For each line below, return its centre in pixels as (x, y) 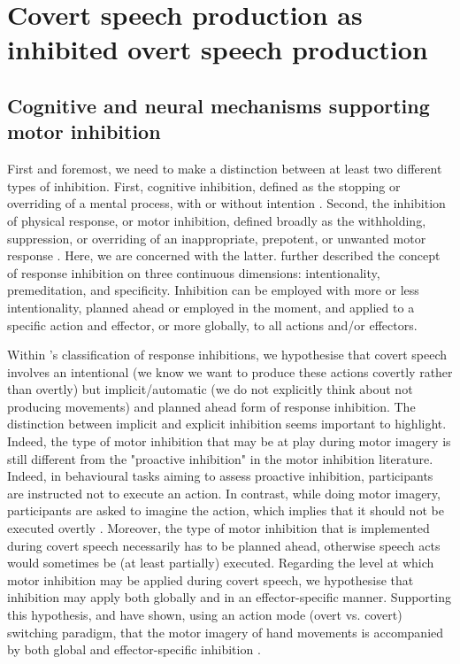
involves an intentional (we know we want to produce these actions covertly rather (230, 371)
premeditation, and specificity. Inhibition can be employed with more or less (213, 290)
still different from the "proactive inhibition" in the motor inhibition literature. (220, 458)
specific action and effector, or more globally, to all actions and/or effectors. (212, 324)
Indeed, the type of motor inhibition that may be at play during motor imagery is (229, 441)
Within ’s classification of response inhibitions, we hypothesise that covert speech (227, 355)
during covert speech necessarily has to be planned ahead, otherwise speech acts (224, 545)
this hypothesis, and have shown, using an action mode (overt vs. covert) (205, 614)
